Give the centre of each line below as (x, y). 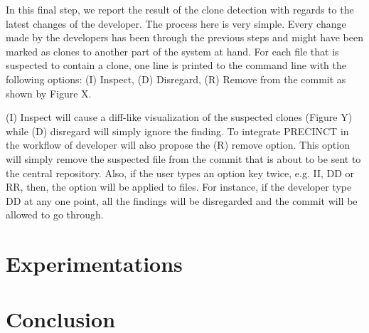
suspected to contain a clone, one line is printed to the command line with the (176, 65)
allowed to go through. (55, 215)
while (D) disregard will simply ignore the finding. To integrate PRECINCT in (177, 131)
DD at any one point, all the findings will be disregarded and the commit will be (182, 200)
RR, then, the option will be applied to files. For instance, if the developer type (179, 187)
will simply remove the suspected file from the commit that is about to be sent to (183, 158)
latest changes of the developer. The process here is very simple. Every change (176, 23)
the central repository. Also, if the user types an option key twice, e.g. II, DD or (180, 173)
